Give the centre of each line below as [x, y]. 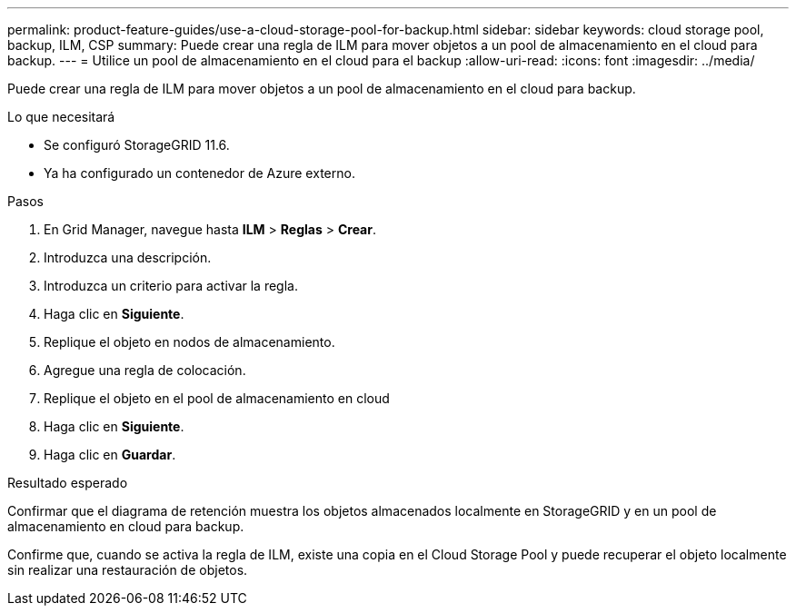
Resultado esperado [68, 483]
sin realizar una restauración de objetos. [128, 570]
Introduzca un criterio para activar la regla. [171, 286]
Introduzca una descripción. [128, 257]
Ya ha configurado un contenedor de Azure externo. [199, 173]
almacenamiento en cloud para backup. [126, 526]
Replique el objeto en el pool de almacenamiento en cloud [217, 398]
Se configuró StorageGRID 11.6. [137, 145]
